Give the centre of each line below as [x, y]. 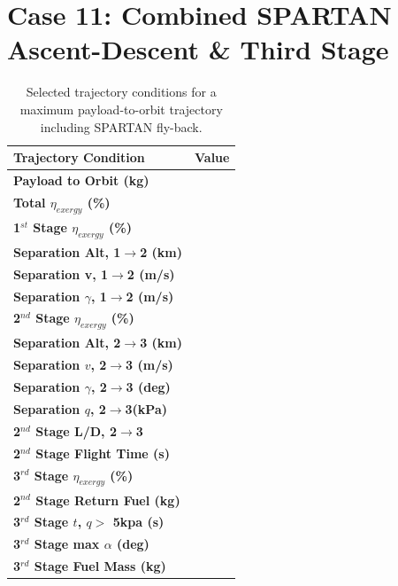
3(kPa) [146, 408]
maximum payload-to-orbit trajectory [121, 109]
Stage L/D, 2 [76, 430]
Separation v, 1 [61, 273]
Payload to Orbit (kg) [81, 180]
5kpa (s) [138, 522]
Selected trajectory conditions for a [121, 92]
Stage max [67, 544]
